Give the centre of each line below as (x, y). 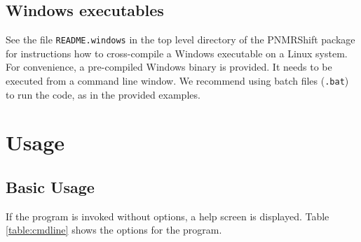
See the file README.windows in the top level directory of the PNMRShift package (180, 40)
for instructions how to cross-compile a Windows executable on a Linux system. (177, 53)
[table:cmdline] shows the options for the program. (114, 230)
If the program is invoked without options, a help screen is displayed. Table (168, 216)
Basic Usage (50, 187)
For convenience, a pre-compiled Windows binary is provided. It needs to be (169, 67)
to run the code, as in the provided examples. (103, 94)
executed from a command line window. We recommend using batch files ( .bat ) (177, 81)
